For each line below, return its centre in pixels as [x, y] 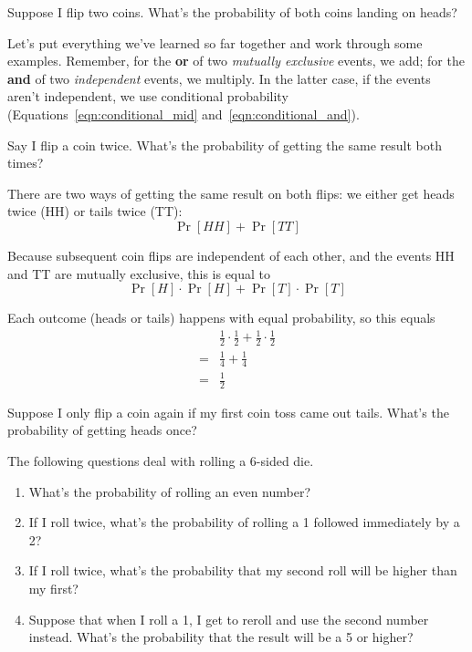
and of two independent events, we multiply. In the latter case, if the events [219, 78]
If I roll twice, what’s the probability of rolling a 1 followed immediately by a [244, 522]
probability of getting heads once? [102, 430]
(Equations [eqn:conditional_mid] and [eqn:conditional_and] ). [184, 114]
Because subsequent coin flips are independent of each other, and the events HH [231, 255]
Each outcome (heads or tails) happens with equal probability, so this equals [221, 318]
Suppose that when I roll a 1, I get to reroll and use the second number [229, 619]
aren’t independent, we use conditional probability [148, 96]
